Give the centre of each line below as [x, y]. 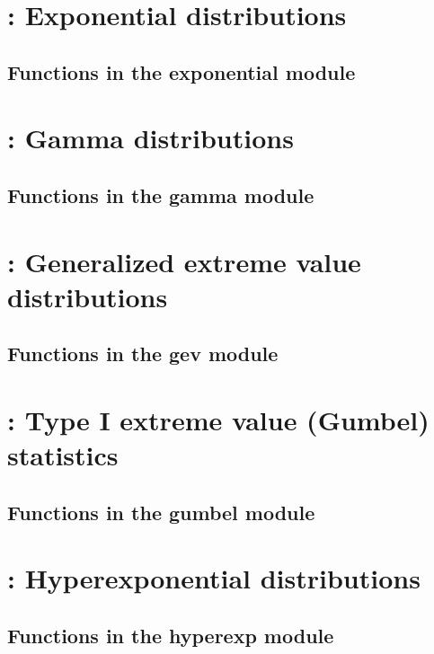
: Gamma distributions [151, 138]
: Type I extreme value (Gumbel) [218, 419]
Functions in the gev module [143, 354]
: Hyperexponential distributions [214, 578]
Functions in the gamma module [161, 194]
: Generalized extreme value [184, 261]
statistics [63, 455]
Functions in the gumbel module [161, 512]
